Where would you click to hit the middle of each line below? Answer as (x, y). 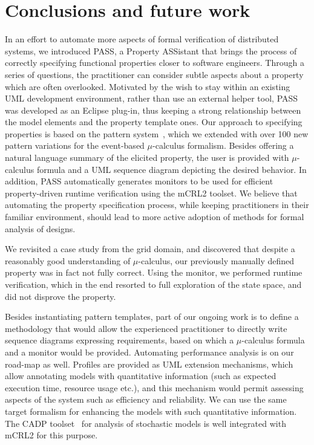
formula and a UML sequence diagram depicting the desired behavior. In (172, 169)
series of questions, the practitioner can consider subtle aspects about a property (154, 74)
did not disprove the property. (61, 296)
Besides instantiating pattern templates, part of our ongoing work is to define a (152, 317)
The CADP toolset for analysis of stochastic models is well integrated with (146, 423)
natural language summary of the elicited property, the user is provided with (147, 158)
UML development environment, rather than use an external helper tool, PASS (152, 98)
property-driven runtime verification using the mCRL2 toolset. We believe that (151, 193)
